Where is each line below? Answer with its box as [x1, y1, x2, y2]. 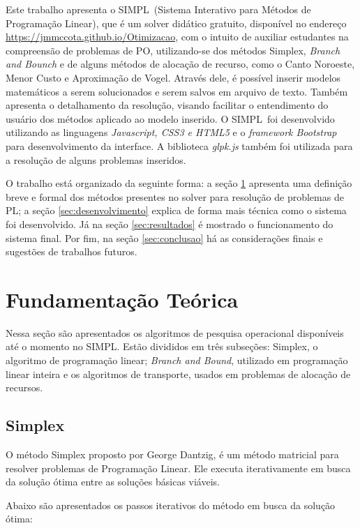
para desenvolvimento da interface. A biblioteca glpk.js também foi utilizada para [6, 138, 353, 153]
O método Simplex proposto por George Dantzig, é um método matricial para [6, 446, 339, 461]
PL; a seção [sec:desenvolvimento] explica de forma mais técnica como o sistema [6, 203, 347, 218]
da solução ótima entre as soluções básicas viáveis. [6, 474, 220, 489]
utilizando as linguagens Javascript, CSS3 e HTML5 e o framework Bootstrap [6, 125, 337, 139]
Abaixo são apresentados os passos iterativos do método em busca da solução [6, 497, 336, 512]
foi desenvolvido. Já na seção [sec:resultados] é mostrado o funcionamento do [6, 216, 333, 231]
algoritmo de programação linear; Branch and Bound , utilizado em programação [6, 353, 348, 367]
